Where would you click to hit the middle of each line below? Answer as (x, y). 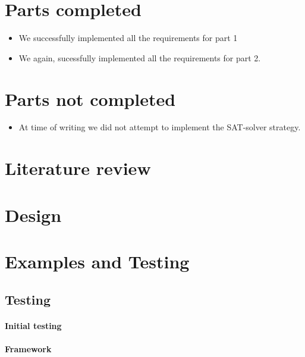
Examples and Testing (97, 261)
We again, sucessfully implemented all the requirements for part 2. (140, 57)
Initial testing (33, 325)
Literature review (78, 168)
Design (33, 214)
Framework (28, 348)
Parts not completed (90, 98)
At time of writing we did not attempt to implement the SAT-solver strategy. (160, 127)
